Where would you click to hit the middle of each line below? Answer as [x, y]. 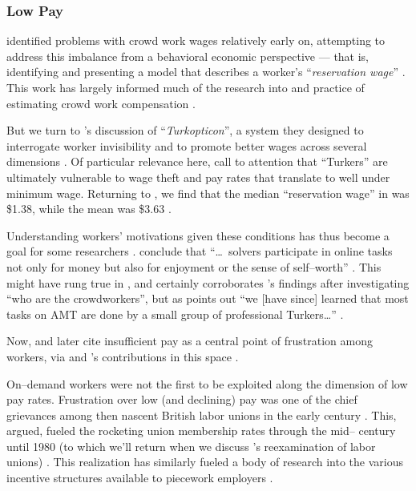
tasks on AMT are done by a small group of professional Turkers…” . [175, 314]
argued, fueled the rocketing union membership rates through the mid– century [201, 431]
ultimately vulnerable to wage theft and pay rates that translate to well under [198, 177]
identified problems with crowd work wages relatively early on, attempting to [196, 40]
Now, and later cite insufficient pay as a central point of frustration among [190, 341]
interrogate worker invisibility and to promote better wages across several [187, 145]
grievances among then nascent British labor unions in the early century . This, [202, 415]
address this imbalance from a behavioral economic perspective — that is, [188, 56]
